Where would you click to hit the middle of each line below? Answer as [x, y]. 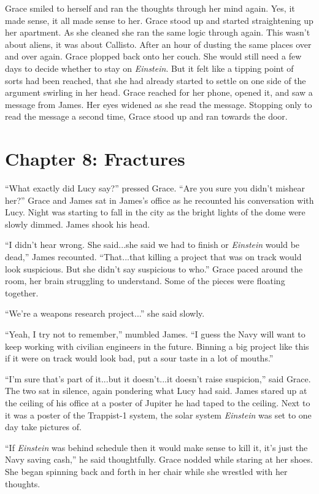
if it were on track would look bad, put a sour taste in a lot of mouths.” [139, 358]
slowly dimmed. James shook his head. [78, 224]
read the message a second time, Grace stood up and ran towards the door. [146, 116]
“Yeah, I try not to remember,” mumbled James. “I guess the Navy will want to [155, 334]
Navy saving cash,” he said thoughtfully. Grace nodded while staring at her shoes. [159, 459]
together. [22, 292]
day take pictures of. [43, 427]
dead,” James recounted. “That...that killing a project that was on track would [153, 257]
